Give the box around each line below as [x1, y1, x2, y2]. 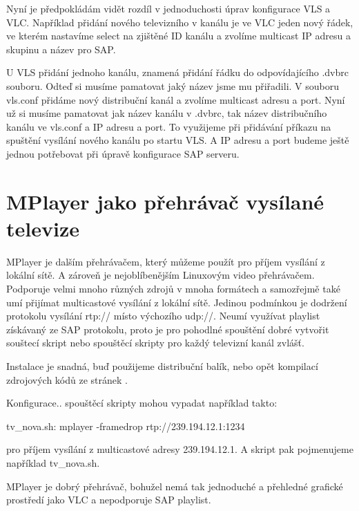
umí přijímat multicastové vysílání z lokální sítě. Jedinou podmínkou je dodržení [6, 295, 347, 309]
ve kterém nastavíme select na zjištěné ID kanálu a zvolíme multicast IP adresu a [6, 28, 351, 43]
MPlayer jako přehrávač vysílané [6, 187, 324, 215]
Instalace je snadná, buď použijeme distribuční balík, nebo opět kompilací [6, 359, 318, 373]
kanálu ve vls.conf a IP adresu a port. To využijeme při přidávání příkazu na [6, 119, 331, 133]
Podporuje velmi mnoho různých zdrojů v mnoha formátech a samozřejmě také [6, 281, 340, 296]
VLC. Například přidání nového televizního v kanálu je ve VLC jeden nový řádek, [6, 15, 353, 29]
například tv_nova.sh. [6, 455, 100, 470]
